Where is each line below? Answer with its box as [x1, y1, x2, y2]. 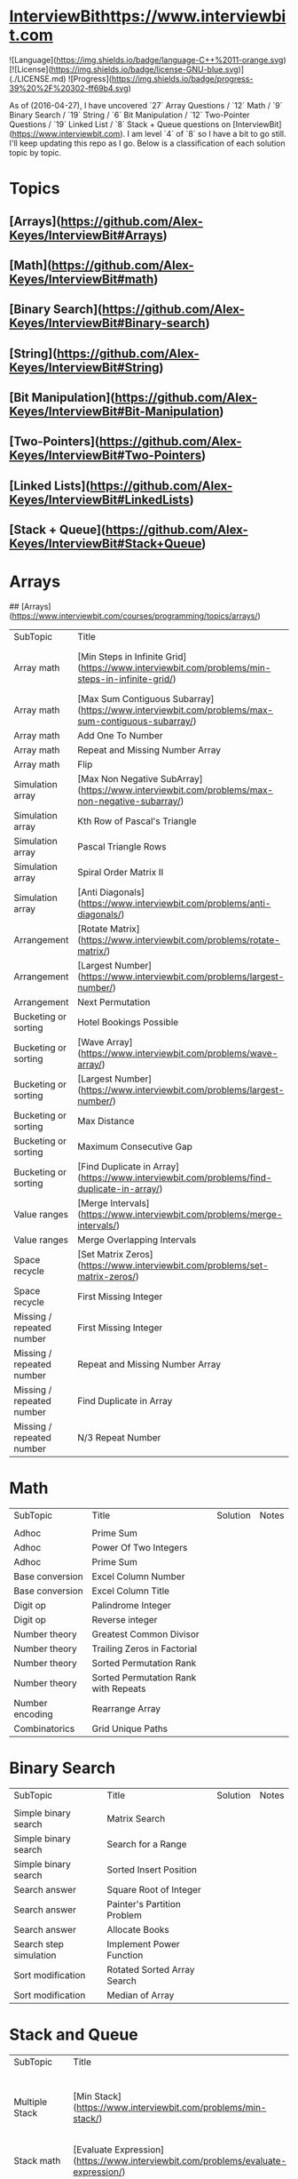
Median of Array [106, 1989, 175, 2001]
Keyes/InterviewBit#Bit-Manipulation [9, 404, 220, 419]
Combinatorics [13, 1722, 75, 1735]
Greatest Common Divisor [91, 1628, 200, 1640]
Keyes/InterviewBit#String [9, 360, 160, 375]
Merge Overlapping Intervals [76, 1233, 197, 1246]
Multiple [13, 2095, 48, 2108]
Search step [13, 1938, 65, 1951]
